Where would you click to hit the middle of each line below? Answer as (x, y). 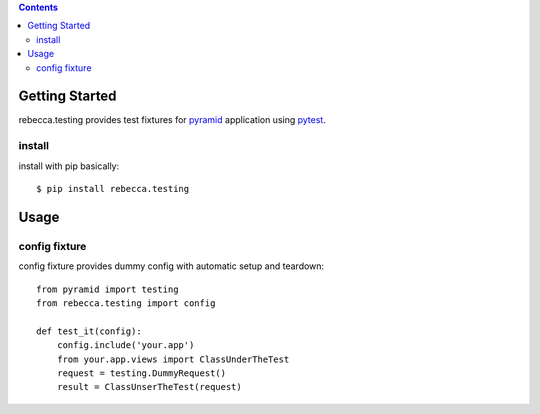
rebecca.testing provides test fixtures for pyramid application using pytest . (172, 120)
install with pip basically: (69, 166)
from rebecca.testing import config (126, 303)
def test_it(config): (89, 331)
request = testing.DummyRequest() (141, 373)
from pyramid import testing (107, 289)
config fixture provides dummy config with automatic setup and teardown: (171, 266)
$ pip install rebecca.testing (113, 188)
